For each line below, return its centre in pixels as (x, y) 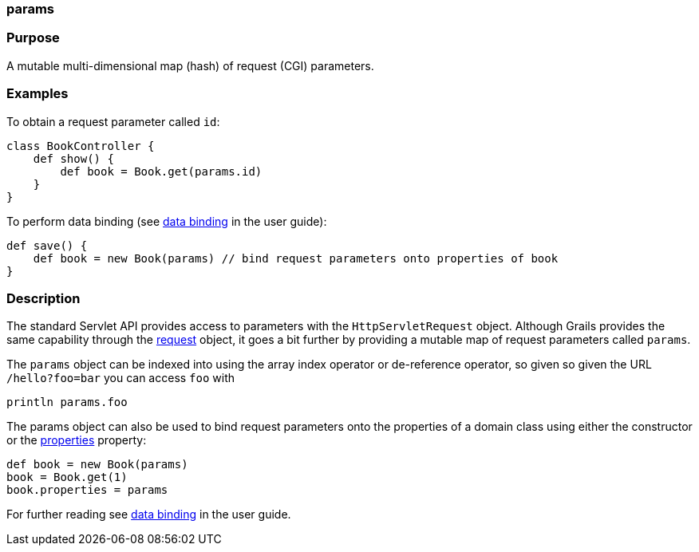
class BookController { (81, 146)
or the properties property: (77, 440)
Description (43, 298)
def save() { (47, 245)
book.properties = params (87, 490)
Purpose (33, 38)
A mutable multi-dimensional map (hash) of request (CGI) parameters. (190, 65)
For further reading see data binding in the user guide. (149, 515)
